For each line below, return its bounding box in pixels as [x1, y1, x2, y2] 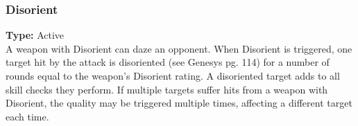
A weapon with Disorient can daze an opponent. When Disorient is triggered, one [6, 41, 352, 55]
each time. [6, 109, 49, 123]
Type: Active [6, 28, 65, 42]
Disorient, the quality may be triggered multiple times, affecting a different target [6, 96, 352, 110]
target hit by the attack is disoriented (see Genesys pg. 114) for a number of [6, 55, 330, 69]
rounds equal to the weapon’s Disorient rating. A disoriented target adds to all [6, 69, 340, 82]
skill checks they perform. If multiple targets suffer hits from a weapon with [6, 82, 328, 96]
